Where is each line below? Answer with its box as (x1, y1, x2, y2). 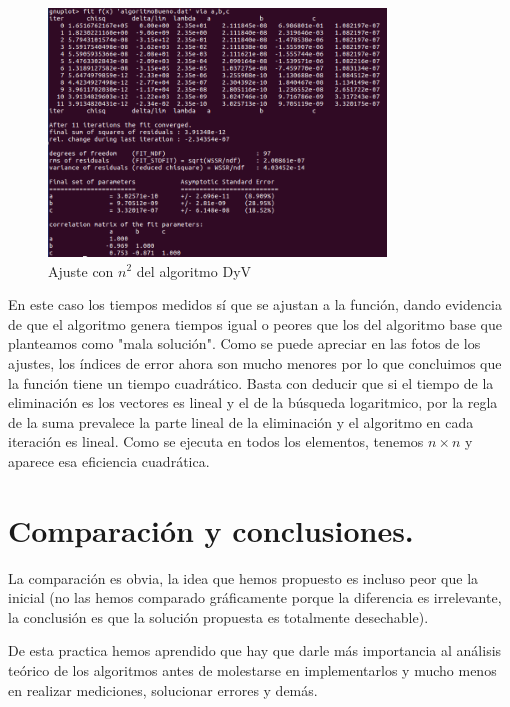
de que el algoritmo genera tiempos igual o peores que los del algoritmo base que (8, 313, 502, 334)
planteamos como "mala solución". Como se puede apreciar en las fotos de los (8, 333, 481, 354)
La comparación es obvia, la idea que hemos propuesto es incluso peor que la (8, 567, 479, 588)
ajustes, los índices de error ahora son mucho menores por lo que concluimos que (8, 352, 502, 373)
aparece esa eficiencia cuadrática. (8, 450, 210, 471)
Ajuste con (48, 260, 114, 281)
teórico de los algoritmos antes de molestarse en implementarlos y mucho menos (8, 659, 497, 680)
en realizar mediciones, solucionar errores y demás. (8, 679, 318, 700)
